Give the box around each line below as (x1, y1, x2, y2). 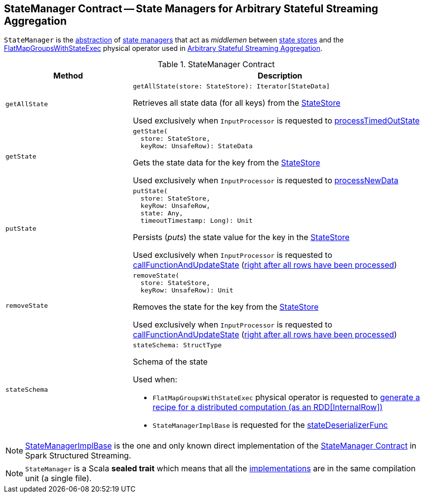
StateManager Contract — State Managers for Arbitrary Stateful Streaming (4, 2, 378, 15)
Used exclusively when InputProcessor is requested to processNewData (133, 175, 399, 186)
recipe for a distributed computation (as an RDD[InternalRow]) (153, 402, 383, 413)
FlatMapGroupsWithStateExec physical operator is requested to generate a (153, 392, 420, 403)
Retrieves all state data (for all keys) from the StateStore (133, 98, 341, 108)
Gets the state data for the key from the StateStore (133, 158, 320, 168)
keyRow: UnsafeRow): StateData (140, 142, 253, 150)
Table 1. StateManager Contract (157, 59, 275, 70)
